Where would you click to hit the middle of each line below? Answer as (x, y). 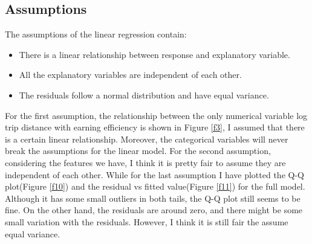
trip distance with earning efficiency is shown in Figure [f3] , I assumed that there (155, 127)
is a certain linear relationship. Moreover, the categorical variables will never (147, 139)
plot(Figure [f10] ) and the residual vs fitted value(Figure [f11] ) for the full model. (155, 186)
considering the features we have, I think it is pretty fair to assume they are (145, 162)
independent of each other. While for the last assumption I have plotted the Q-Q (154, 174)
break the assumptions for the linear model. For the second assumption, (138, 151)
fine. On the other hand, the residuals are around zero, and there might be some (154, 210)
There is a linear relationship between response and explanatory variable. (154, 54)
